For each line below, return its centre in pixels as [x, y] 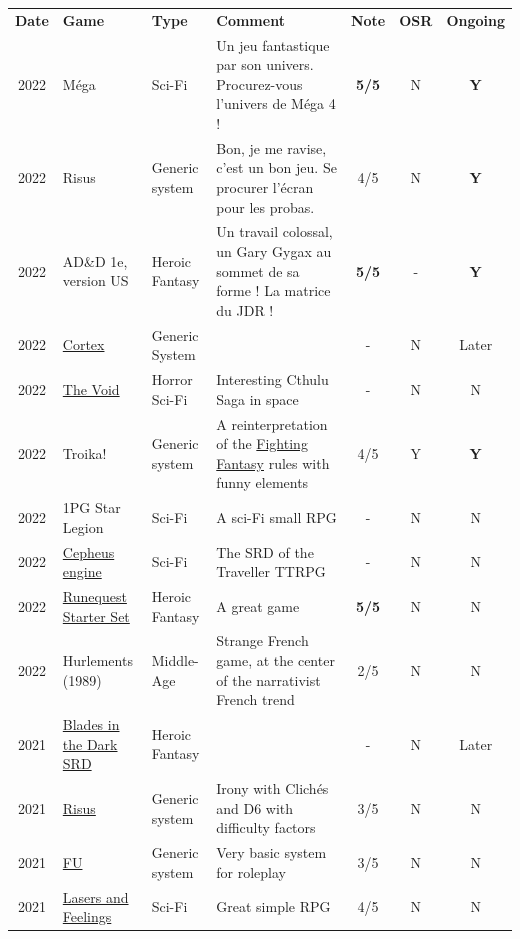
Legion [83, 526]
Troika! [84, 452]
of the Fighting [262, 443]
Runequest [94, 596]
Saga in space [257, 398]
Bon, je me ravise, [271, 147]
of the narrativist [268, 679]
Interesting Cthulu [272, 379]
